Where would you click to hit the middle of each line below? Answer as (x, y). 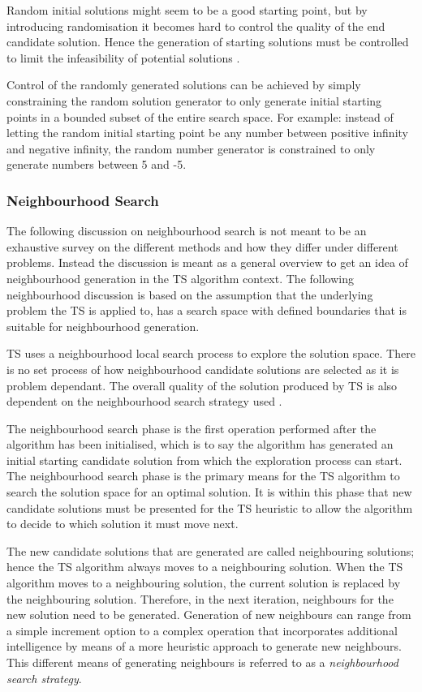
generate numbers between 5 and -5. (97, 164)
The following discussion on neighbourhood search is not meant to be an (187, 231)
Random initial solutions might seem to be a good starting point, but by (187, 10)
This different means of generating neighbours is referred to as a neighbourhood (202, 662)
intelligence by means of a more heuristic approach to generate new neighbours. (204, 646)
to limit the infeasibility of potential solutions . (123, 57)
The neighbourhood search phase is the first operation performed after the (192, 428)
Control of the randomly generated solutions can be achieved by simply (184, 85)
